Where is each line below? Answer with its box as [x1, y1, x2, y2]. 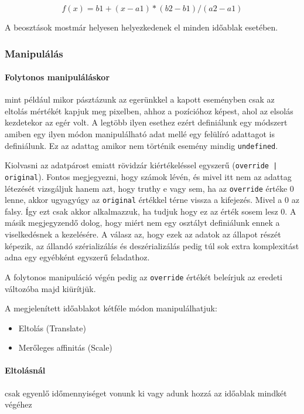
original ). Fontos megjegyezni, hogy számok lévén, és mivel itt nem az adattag [5, 170, 292, 182]
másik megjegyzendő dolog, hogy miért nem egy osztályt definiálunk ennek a [5, 216, 280, 229]
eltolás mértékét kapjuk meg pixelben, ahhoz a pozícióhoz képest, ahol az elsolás [5, 104, 293, 117]
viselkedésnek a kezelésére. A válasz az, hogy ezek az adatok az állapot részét [5, 228, 281, 240]
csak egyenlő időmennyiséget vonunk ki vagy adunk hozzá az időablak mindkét [5, 386, 287, 399]
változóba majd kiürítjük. [5, 282, 96, 294]
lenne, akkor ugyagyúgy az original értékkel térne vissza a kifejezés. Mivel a [5, 194, 282, 206]
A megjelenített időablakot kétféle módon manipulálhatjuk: [5, 302, 217, 314]
